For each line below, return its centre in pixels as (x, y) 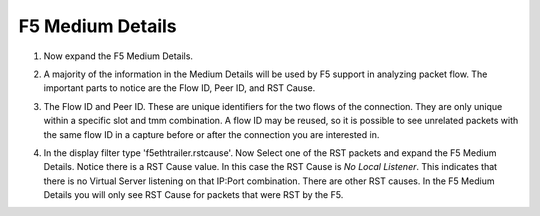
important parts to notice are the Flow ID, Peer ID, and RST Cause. (179, 88)
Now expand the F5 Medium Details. (118, 56)
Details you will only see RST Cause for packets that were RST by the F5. (193, 195)
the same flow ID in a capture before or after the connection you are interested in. (211, 134)
